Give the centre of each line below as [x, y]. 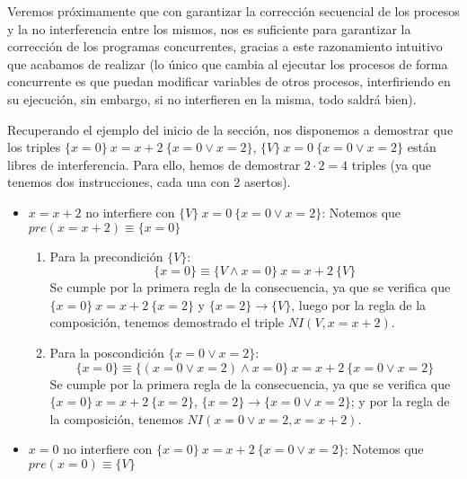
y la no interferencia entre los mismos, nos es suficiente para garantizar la [209, 28]
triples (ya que [392, 164]
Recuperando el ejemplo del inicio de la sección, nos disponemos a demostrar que [230, 129]
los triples [34, 147]
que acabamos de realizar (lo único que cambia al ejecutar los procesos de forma [228, 63]
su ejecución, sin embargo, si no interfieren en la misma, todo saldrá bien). [212, 98]
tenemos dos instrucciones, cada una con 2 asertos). [149, 182]
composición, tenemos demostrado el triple [167, 322]
